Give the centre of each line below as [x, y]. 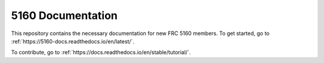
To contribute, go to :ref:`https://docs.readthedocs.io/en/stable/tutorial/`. [101, 52]
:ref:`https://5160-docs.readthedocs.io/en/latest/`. [73, 41]
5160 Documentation [64, 15]
